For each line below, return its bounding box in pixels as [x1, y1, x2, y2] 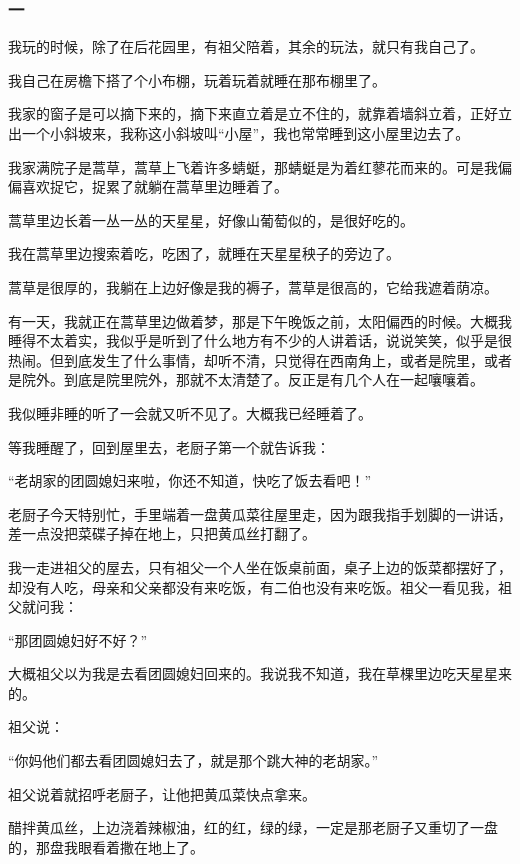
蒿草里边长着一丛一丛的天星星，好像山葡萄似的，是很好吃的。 [8, 209, 414, 230]
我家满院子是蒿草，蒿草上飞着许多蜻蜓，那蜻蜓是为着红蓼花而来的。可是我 [8, 156, 498, 177]
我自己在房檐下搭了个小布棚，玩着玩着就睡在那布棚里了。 [8, 69, 386, 90]
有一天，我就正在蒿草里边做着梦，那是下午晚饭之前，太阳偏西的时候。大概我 [8, 310, 512, 331]
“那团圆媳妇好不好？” [8, 629, 148, 650]
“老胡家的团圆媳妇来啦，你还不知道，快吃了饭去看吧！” [8, 470, 372, 491]
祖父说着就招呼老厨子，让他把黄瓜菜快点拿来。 [8, 783, 316, 804]
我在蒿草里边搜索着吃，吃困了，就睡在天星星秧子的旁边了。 [8, 243, 400, 264]
